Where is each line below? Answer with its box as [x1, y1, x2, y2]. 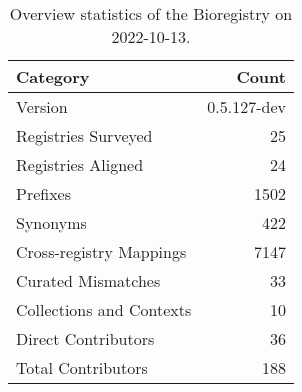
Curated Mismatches [16, 269, 161, 292]
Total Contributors [16, 356, 148, 379]
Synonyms [16, 211, 87, 234]
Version [16, 95, 68, 118]
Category [16, 65, 90, 88]
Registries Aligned [16, 153, 144, 176]
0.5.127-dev [207, 95, 286, 118]
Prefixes [16, 182, 72, 205]
